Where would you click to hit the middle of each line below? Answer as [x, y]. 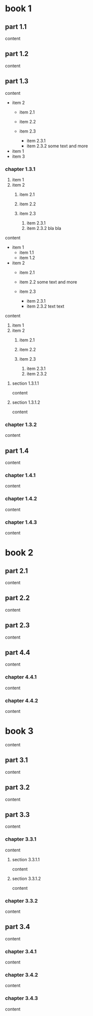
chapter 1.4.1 [20, 475]
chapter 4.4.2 [21, 701]
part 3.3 [18, 814]
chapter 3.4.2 [21, 975]
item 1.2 [27, 257]
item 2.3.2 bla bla [44, 228]
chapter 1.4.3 [21, 522]
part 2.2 [18, 598]
